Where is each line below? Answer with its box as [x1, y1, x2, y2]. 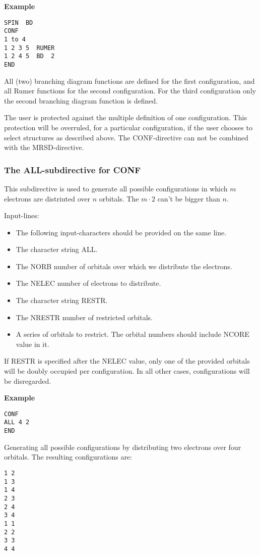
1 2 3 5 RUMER [4, 44, 55, 52]
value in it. [16, 338, 49, 349]
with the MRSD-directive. [4, 142, 84, 153]
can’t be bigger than [157, 193, 220, 204]
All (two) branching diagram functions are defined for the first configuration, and [4, 75, 255, 86]
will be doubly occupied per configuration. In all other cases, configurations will [4, 366, 250, 376]
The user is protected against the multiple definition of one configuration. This [4, 112, 247, 123]
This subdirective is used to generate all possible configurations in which [4, 183, 228, 193]
